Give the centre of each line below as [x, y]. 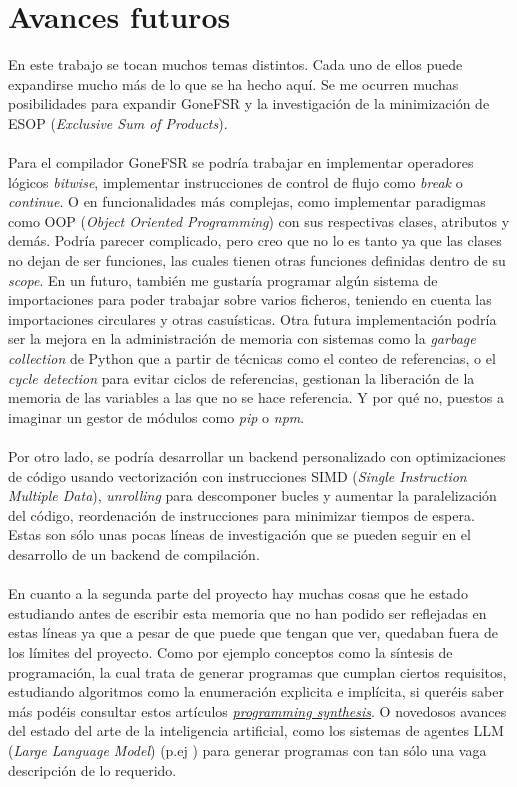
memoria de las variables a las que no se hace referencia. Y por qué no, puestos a [256, 397]
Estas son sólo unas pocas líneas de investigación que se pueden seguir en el [239, 534]
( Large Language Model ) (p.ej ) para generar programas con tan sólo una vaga [247, 749]
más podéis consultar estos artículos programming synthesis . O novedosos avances [257, 710]
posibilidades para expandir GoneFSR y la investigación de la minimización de [249, 103]
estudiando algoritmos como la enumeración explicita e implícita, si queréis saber [256, 691]
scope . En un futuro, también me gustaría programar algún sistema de [223, 279]
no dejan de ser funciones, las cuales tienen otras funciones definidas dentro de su [257, 260]
